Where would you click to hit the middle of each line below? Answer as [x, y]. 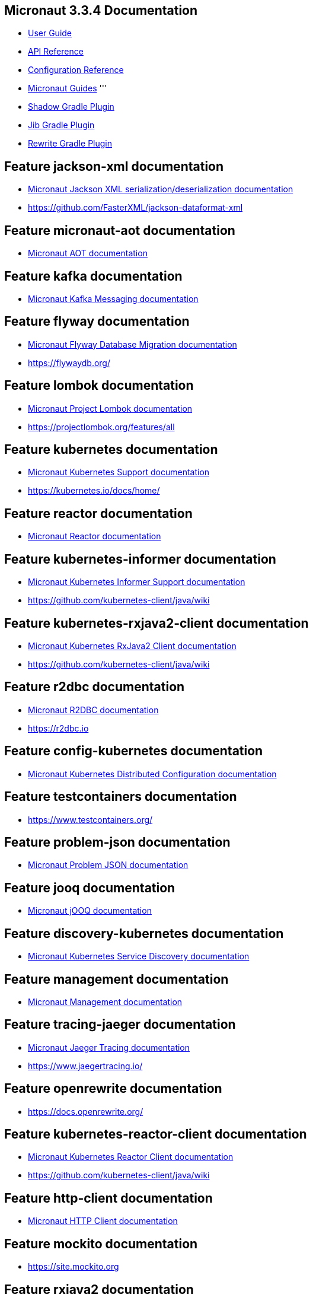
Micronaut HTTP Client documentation [103, 1221]
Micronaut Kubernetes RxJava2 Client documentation [132, 646]
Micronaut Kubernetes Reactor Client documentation [131, 1157]
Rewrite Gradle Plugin [70, 144]
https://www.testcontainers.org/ [90, 819]
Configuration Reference [76, 70]
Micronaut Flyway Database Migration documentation [132, 344]
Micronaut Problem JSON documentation [108, 865]
